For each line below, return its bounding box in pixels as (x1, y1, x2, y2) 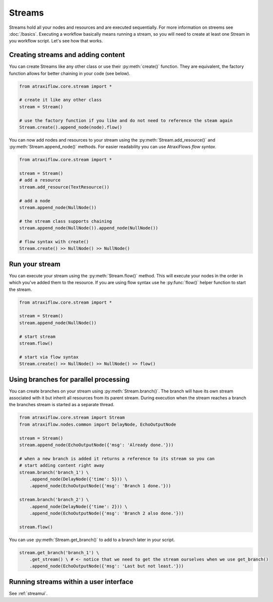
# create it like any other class (19, 97, 102, 103)
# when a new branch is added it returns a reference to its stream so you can (19, 456, 215, 461)
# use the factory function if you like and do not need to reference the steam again (19, 118, 233, 123)
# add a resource (19, 177, 61, 183)
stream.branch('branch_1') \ (19, 469, 89, 475)
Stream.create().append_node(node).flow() (19, 125, 122, 130)
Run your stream (9, 260, 61, 268)
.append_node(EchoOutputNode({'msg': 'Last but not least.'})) (29, 563, 184, 569)
